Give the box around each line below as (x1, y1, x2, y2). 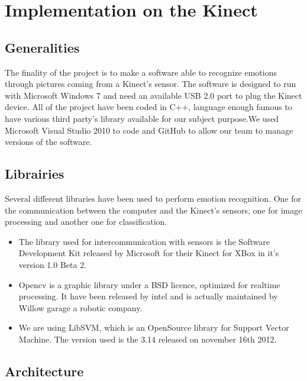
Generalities (5, 38, 80, 56)
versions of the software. (5, 135, 92, 148)
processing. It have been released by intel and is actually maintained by (18, 290, 278, 302)
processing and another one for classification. (5, 215, 167, 228)
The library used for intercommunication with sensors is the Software (18, 235, 270, 247)
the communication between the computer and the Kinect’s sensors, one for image (5, 204, 302, 216)
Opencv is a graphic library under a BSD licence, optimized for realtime (18, 278, 280, 290)
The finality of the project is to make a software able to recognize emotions (5, 66, 277, 78)
